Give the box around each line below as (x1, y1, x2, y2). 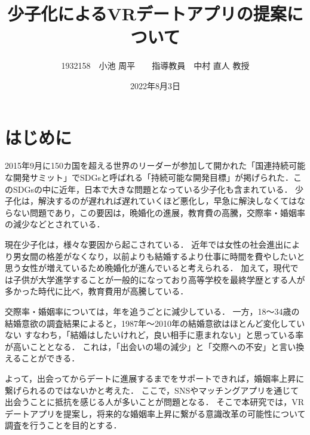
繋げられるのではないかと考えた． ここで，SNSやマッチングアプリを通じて (5, 384, 299, 396)
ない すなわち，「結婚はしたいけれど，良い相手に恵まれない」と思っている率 (5, 328, 304, 341)
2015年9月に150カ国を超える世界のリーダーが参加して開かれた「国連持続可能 (5, 159, 306, 172)
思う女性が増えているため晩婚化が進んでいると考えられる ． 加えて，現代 (5, 261, 290, 274)
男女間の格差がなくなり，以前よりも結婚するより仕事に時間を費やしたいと (13, 250, 305, 262)
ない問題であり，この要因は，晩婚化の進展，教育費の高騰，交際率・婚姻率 (13, 206, 305, 218)
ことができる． (21, 352, 80, 364)
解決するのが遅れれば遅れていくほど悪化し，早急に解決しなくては (38, 194, 297, 207)
